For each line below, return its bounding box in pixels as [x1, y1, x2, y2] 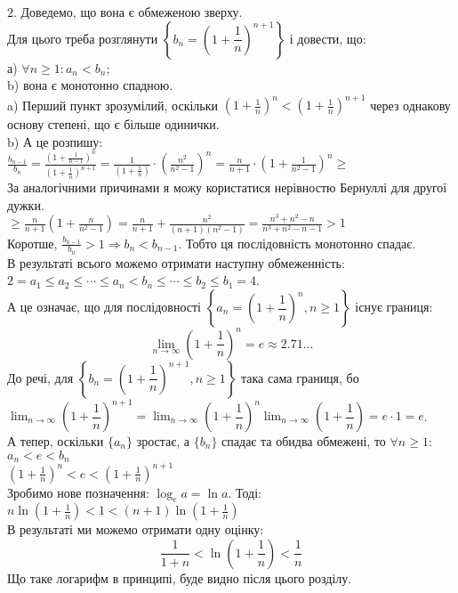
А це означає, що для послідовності [7, 297, 202, 315]
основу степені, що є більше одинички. [7, 115, 220, 134]
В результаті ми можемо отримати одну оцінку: [7, 520, 264, 539]
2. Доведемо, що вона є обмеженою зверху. [7, 3, 243, 20]
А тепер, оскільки [7, 432, 104, 450]
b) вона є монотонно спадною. [7, 76, 173, 94]
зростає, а [136, 432, 190, 450]
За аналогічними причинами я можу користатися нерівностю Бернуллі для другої [7, 178, 447, 197]
